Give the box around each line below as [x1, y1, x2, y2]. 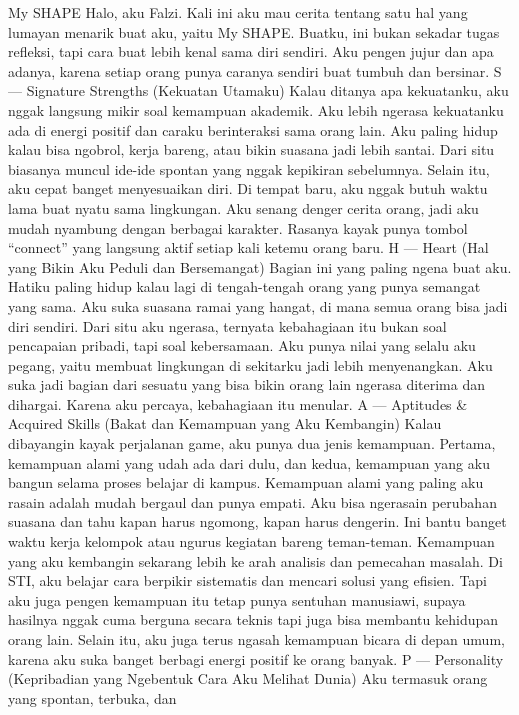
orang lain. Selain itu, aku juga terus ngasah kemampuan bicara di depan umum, [8, 629, 505, 649]
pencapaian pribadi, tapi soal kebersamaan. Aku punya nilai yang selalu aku [8, 335, 476, 356]
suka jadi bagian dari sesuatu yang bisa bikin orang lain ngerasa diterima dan [8, 374, 485, 395]
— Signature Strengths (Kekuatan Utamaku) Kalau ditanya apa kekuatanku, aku [8, 80, 509, 101]
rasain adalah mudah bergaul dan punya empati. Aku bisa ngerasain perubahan [8, 491, 497, 512]
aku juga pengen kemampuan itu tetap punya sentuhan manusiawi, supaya [8, 589, 466, 610]
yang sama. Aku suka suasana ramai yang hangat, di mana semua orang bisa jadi [8, 295, 508, 316]
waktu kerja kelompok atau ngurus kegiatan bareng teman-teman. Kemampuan [8, 531, 495, 552]
